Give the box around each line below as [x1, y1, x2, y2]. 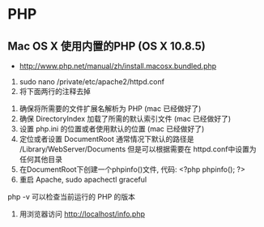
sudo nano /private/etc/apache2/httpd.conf [19, 77, 165, 86]
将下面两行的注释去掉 [19, 87, 91, 96]
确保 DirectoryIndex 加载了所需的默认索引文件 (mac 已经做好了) [19, 114, 232, 123]
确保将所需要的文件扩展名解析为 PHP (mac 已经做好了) [19, 104, 202, 113]
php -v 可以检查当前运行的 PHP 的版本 [7, 192, 135, 201]
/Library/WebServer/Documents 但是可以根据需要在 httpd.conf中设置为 [19, 144, 257, 154]
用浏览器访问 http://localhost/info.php [19, 209, 146, 219]
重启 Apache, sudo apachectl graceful [19, 175, 147, 184]
